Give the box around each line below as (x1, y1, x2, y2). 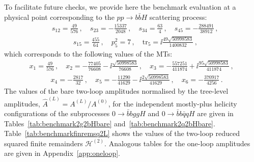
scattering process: (149, 11, 207, 22)
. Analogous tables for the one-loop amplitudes (104, 138, 250, 148)
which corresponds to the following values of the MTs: (4, 48, 173, 59)
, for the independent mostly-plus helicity (108, 98, 237, 109)
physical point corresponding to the (4, 11, 115, 22)
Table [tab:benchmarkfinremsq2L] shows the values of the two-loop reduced (4, 128, 240, 139)
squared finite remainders (4, 138, 83, 148)
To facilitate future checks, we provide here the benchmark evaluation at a (4, 2, 236, 12)
